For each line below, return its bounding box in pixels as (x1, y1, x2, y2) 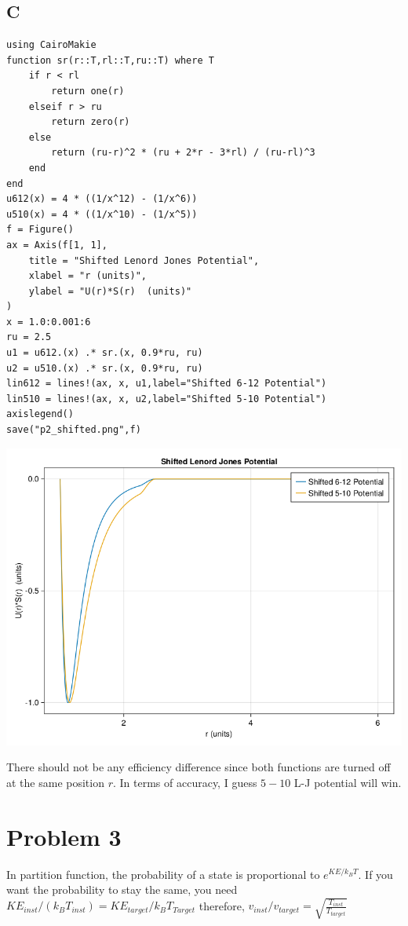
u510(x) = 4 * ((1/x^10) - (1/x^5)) (6, 208, 198, 220)
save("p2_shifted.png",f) (6, 424, 141, 436)
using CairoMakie (6, 39, 97, 51)
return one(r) (51, 85, 125, 97)
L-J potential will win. (293, 774, 402, 790)
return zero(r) (51, 116, 130, 128)
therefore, (199, 897, 245, 913)
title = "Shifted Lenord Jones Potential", (28, 254, 260, 266)
